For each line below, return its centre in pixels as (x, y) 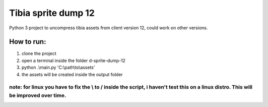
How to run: (28, 42)
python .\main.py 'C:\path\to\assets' (58, 67)
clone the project (39, 53)
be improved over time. (38, 95)
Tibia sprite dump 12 (52, 13)
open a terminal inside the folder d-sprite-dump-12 (74, 60)
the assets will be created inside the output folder (72, 74)
